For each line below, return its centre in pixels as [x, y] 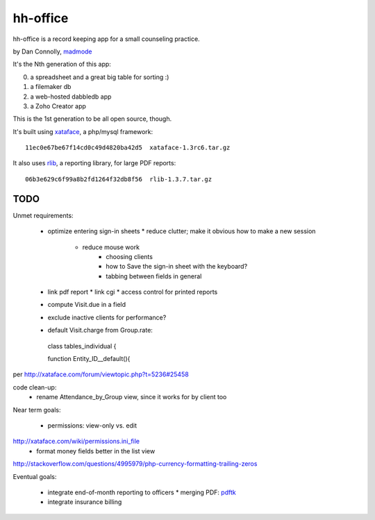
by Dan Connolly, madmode [53, 51]
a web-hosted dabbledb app [71, 97]
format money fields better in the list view [96, 451]
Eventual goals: [35, 476]
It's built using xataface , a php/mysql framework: [83, 131]
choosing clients [129, 256]
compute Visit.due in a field [87, 305]
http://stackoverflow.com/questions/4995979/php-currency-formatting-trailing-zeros [135, 464]
